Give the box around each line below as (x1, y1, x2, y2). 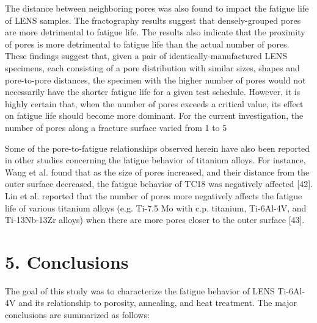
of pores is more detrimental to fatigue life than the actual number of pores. (5, 37, 290, 50)
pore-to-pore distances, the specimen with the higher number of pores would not (5, 73, 306, 86)
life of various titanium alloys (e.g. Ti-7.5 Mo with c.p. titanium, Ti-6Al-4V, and (5, 201, 307, 214)
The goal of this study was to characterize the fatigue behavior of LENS (5, 284, 275, 297)
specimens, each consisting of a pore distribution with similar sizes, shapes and (5, 61, 300, 74)
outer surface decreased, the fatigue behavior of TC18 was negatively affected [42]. (5, 177, 313, 190)
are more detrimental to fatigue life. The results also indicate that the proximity (5, 26, 305, 38)
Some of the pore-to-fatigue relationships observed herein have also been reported (5, 141, 310, 154)
